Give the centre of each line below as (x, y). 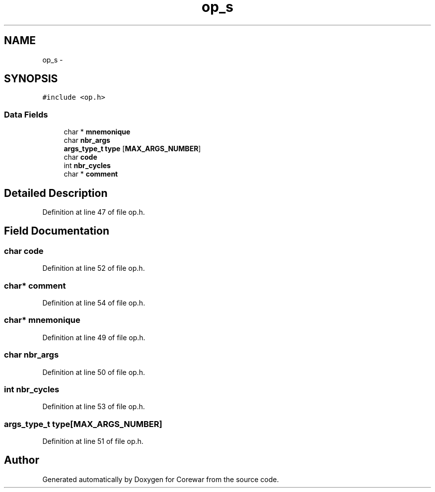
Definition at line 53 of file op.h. (94, 407)
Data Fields (26, 114)
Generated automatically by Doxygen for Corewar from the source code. (161, 479)
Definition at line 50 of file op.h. (94, 372)
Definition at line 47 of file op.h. (94, 212)
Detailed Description (56, 193)
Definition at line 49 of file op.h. (94, 337)
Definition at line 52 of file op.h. (94, 268)
